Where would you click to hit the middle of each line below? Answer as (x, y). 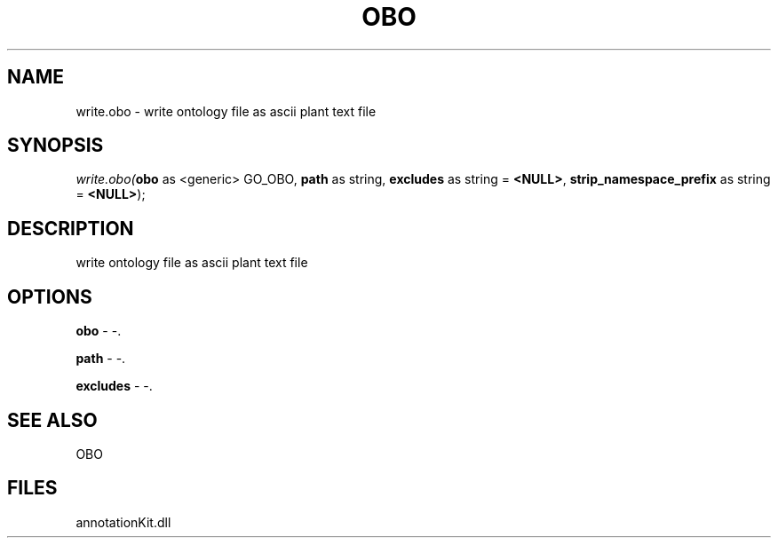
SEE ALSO (52, 420)
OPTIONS (50, 296)
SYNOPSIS (56, 146)
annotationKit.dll (123, 522)
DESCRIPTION (71, 228)
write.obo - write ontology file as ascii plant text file (226, 111)
